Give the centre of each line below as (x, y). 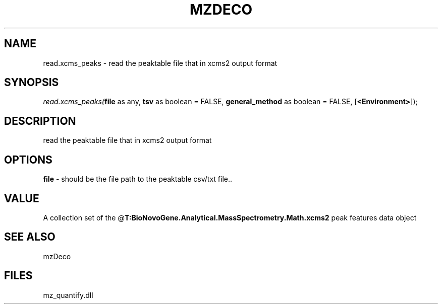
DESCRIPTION (40, 121)
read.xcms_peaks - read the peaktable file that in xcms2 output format (160, 63)
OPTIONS (28, 160)
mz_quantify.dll (68, 295)
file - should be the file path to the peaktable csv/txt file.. (138, 179)
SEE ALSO (30, 237)
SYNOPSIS (32, 83)
